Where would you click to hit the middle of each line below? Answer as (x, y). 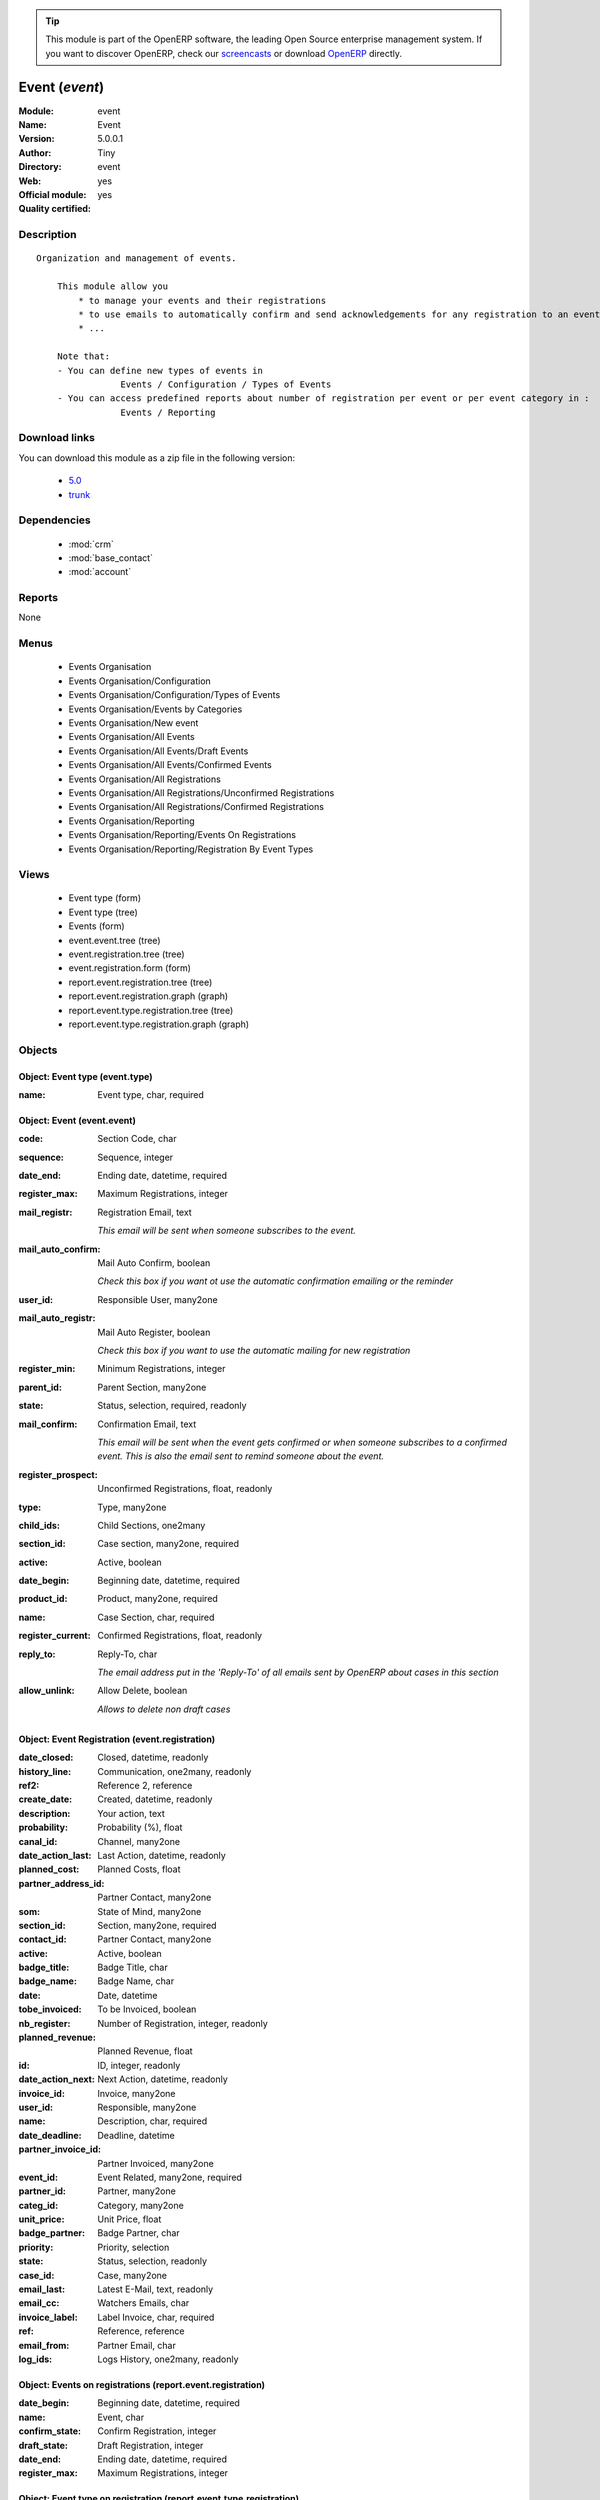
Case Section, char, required (156, 1617)
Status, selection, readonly (152, 2261)
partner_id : (42, 2191)
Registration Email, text (144, 1212)
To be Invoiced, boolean (147, 2009)
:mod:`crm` (91, 544)
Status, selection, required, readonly (172, 1406)
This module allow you (112, 286)
